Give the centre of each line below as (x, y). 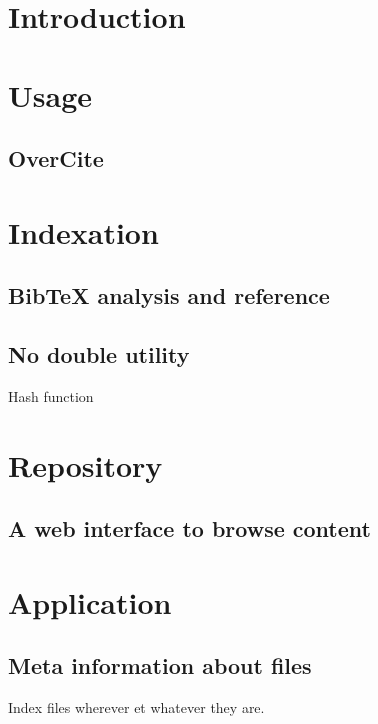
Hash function (51, 395)
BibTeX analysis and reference (169, 295)
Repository (85, 464)
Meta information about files (160, 665)
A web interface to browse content (189, 528)
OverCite (56, 158)
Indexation (83, 231)
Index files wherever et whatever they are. (136, 707)
